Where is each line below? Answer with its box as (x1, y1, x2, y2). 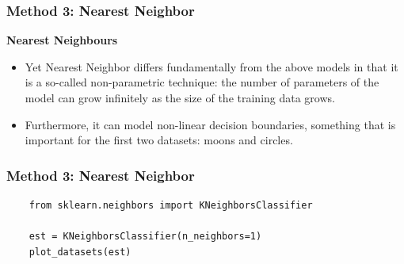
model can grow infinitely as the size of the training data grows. (25, 90, 335, 105)
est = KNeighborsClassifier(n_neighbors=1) (29, 231, 262, 243)
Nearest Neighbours (6, 32, 118, 48)
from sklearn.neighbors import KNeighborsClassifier (29, 200, 313, 211)
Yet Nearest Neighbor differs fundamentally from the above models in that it (25, 58, 398, 75)
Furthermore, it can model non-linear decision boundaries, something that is (25, 116, 396, 132)
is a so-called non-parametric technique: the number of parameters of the (25, 74, 379, 90)
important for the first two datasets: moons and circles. (25, 132, 293, 148)
